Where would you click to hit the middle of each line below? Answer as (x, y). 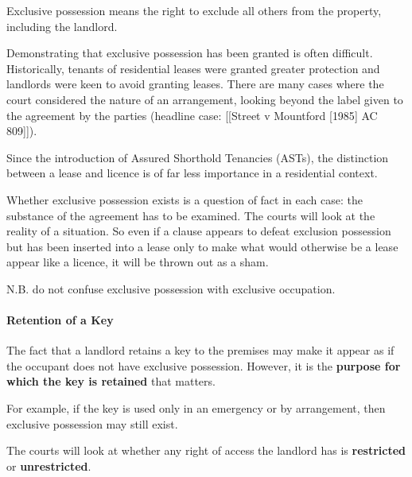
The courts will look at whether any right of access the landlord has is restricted (206, 450)
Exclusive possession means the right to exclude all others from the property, (194, 10)
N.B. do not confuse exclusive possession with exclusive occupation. (171, 288)
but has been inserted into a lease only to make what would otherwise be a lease (202, 246)
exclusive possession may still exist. (92, 423)
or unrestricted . (49, 465)
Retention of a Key (60, 320)
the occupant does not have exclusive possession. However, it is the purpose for (204, 365)
